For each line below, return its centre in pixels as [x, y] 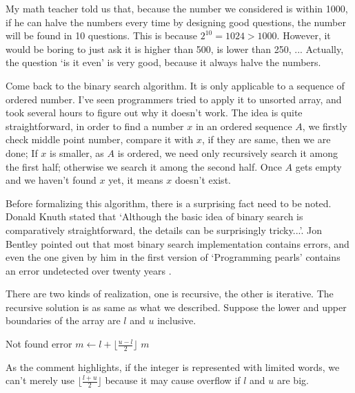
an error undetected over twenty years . [89, 270]
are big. [293, 380]
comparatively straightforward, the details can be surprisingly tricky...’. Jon [164, 230]
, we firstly [325, 126]
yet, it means [136, 180]
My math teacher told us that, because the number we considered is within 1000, [177, 8]
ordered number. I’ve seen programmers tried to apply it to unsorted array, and [174, 99]
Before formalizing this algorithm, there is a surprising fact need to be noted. [169, 203]
